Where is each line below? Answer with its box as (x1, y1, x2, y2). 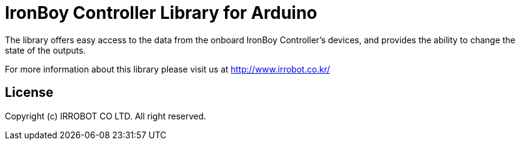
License (5, 85, 54, 101)
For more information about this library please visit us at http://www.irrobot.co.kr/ (5, 63, 330, 74)
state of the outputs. (5, 44, 86, 55)
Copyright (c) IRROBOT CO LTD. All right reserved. (5, 110, 206, 121)
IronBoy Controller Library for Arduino (5, 2, 317, 23)
